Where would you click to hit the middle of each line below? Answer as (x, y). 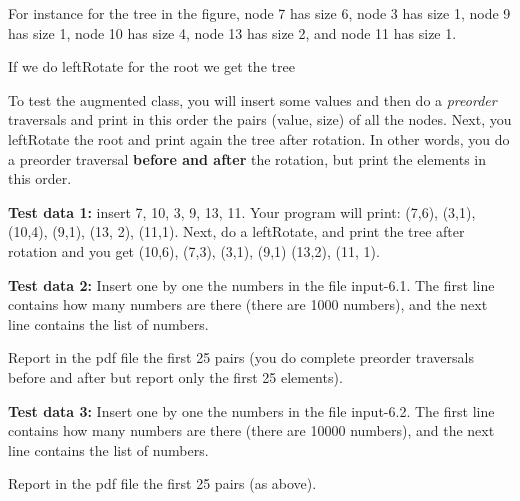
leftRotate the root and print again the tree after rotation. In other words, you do (259, 138)
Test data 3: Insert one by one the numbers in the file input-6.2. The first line (251, 410)
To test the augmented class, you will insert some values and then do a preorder (252, 99)
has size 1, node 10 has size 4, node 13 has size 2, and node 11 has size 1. (232, 32)
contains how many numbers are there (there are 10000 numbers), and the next (251, 430)
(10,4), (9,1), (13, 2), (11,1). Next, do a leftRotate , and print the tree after (236, 231)
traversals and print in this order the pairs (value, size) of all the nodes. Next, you (260, 119)
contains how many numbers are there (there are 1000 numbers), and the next (248, 304)
